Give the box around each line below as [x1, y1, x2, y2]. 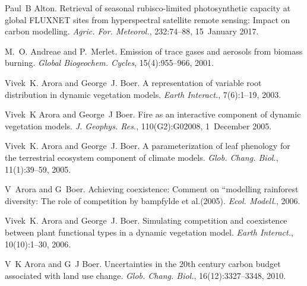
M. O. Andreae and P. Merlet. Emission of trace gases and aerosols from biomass [5, 45, 303, 57]
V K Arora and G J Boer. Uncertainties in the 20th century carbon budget [5, 258, 281, 270]
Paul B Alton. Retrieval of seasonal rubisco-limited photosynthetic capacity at [5, 2, 291, 14]
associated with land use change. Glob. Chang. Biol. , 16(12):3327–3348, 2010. [5, 269, 286, 281]
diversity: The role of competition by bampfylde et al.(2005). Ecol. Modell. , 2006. [5, 194, 300, 206]
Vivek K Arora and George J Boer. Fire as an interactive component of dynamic [5, 108, 301, 120]
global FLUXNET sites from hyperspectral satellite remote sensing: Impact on [5, 13, 290, 26]
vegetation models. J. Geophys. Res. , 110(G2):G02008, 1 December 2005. [5, 119, 272, 132]
